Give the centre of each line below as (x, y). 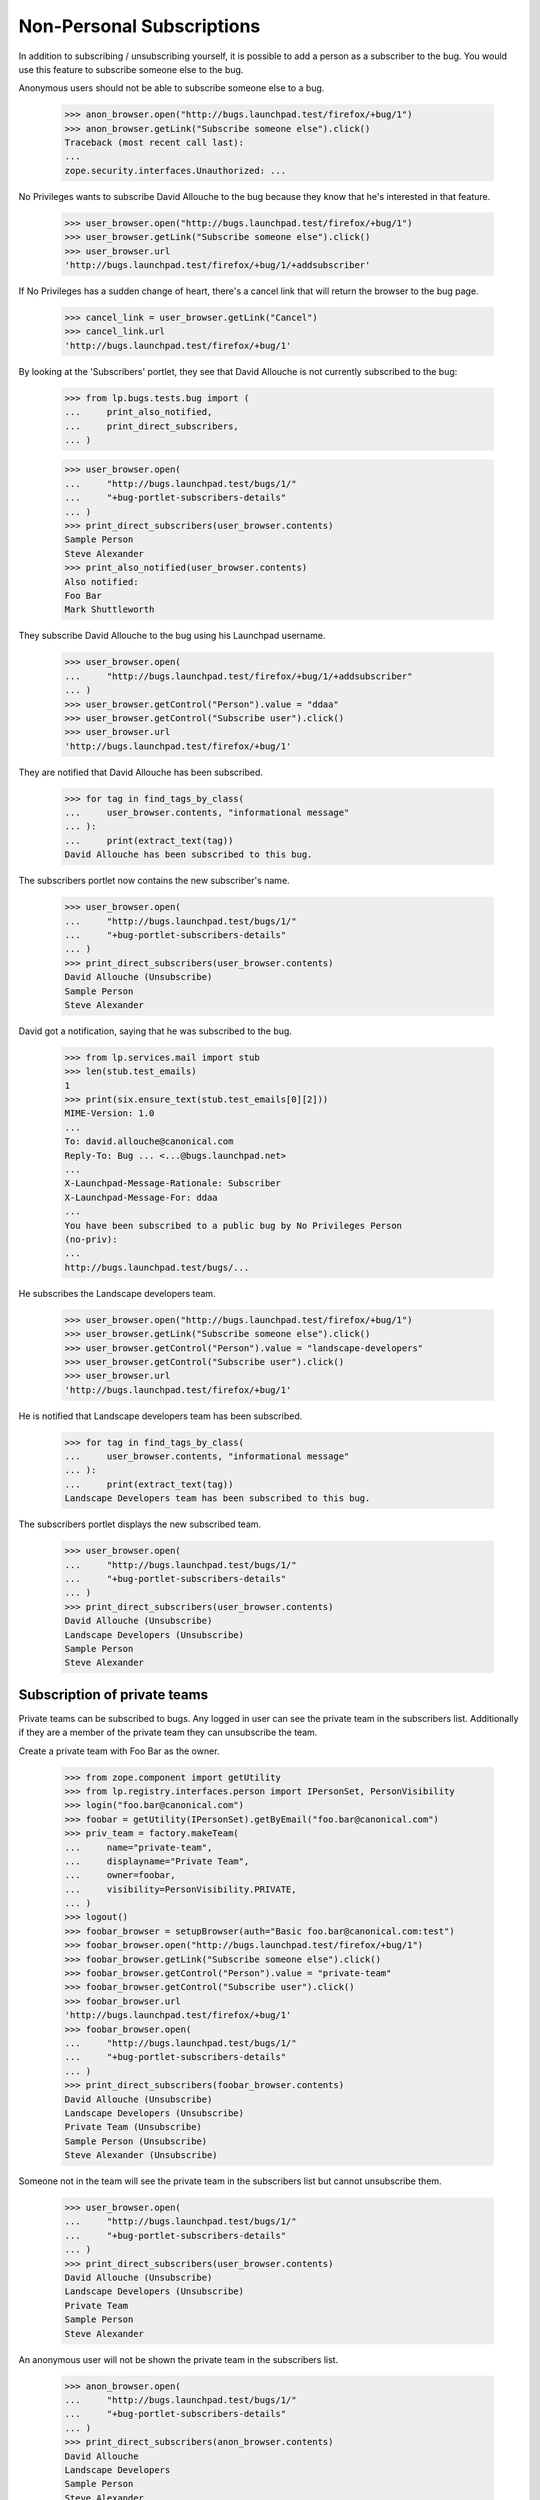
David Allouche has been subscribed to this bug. (188, 854)
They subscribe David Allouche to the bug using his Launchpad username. (172, 636)
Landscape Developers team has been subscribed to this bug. (217, 1498)
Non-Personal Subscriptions (139, 26)
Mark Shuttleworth (109, 609)
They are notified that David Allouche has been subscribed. (141, 772)
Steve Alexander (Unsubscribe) (141, 2155)
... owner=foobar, (120, 1875)
